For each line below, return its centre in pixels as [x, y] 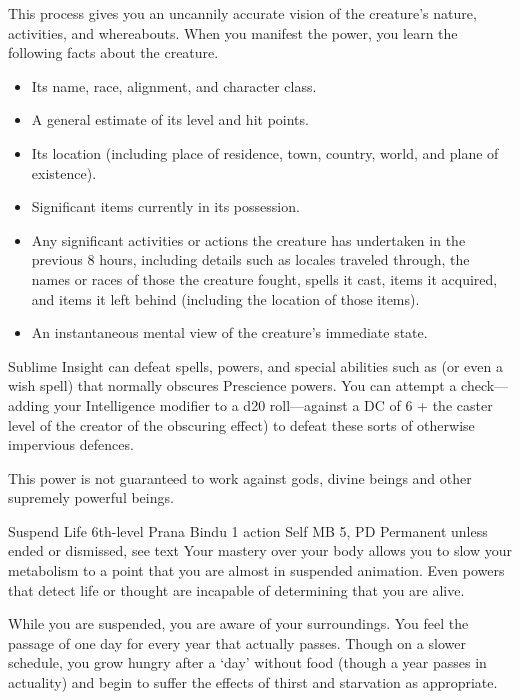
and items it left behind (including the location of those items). [225, 298]
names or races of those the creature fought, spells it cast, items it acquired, [264, 278]
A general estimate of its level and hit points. [170, 119]
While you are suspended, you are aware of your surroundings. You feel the [238, 623]
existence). [64, 172]
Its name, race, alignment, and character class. [174, 85]
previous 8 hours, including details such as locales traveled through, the [250, 259]
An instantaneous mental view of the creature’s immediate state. [229, 332]
